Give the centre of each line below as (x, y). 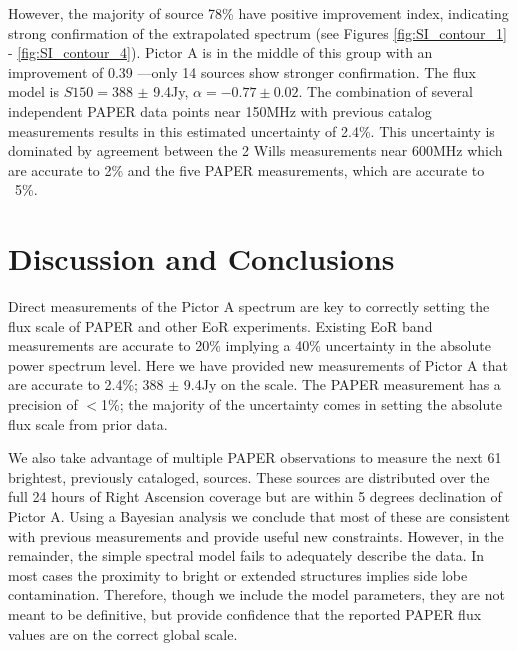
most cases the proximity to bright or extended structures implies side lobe (238, 574)
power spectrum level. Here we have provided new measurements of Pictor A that (258, 364)
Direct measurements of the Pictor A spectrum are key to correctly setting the (249, 306)
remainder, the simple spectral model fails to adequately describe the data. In (246, 555)
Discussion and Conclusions (201, 258)
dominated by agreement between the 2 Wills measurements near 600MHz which (255, 150)
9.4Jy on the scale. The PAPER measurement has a (342, 384)
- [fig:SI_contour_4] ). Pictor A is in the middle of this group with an (220, 52)
